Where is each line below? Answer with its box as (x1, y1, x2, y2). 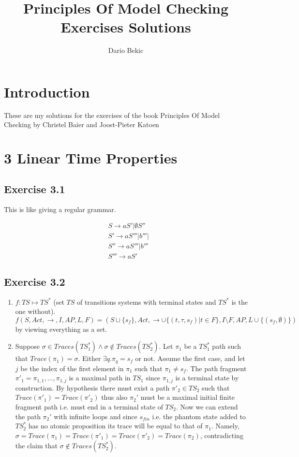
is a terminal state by (175, 373, 239, 383)
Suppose (15, 341, 40, 351)
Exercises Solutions (60, 17, 191, 37)
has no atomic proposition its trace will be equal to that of (28, 421, 203, 431)
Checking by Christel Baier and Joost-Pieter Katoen (4, 119, 159, 130)
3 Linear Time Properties (4, 148, 178, 168)
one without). (15, 306, 56, 316)
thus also (101, 392, 128, 402)
